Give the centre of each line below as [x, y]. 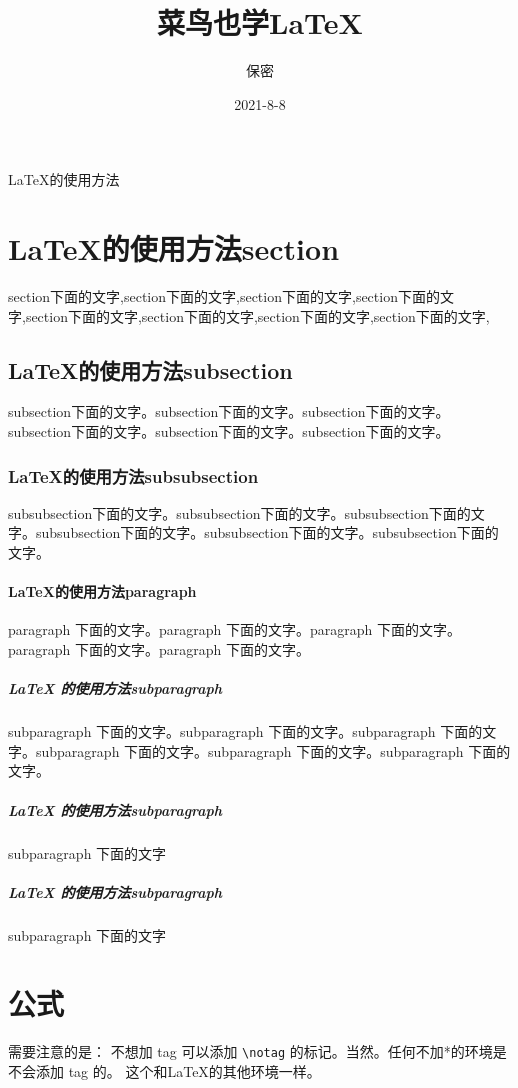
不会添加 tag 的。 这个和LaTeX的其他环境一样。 [164, 1071]
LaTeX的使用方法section [174, 248]
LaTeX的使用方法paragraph [102, 591]
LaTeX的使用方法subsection [150, 369]
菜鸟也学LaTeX [260, 22]
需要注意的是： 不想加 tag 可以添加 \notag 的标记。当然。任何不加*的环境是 [257, 1051]
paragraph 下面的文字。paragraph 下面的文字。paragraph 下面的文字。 [234, 629]
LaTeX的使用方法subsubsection [133, 475]
